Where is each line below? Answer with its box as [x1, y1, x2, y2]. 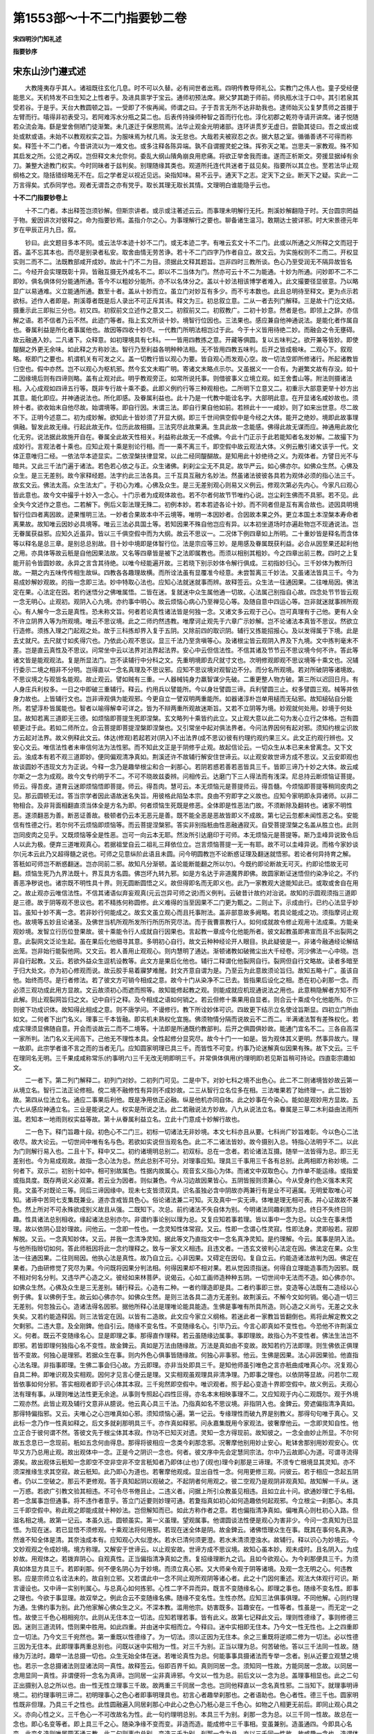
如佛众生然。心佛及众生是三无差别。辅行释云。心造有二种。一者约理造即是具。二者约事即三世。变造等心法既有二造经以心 [12, 1283, 359, 1291]
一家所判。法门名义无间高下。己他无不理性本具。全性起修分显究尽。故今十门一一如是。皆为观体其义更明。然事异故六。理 [12, 1034, 359, 1042]
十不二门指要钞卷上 [12, 194, 68, 202]
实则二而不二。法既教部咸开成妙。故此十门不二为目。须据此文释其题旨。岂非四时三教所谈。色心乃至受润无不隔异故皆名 [12, 257, 353, 266]
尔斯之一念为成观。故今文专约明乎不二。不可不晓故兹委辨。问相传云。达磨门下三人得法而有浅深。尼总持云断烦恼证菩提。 [12, 772, 359, 780]
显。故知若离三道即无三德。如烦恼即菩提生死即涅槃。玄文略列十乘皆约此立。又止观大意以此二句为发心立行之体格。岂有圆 [12, 714, 359, 722]
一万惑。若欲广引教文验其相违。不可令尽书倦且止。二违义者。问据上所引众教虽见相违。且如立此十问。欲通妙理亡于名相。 [12, 1486, 359, 1495]
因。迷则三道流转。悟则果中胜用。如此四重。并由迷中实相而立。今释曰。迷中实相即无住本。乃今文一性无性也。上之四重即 [12, 1623, 359, 1631]
